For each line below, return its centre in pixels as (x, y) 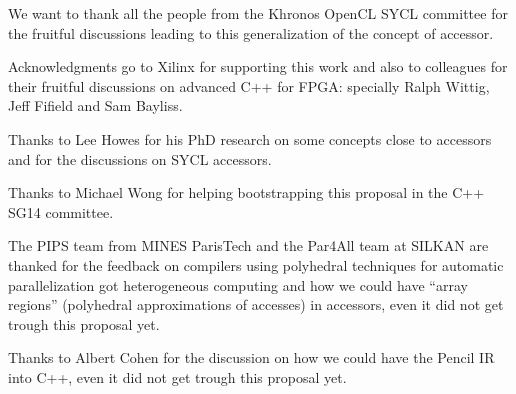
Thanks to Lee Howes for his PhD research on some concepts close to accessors (250, 138)
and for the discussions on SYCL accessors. (140, 158)
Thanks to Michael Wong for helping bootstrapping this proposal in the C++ (246, 192)
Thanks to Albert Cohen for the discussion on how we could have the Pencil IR (251, 357)
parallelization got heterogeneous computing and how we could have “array (238, 284)
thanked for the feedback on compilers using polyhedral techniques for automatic (256, 264)
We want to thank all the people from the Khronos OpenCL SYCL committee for (258, 13)
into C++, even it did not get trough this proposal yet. (177, 376)
